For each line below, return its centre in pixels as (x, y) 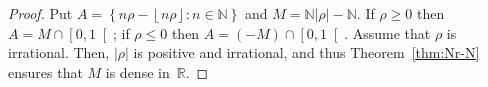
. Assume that (387, 32)
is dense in (137, 71)
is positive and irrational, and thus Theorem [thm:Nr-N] (306, 52)
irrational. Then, (59, 52)
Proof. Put (40, 13)
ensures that (45, 71)
